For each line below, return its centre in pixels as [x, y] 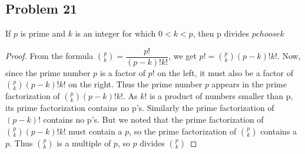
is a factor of [122, 72]
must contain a [95, 131]
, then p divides [221, 33]
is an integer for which [115, 33]
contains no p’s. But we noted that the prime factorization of [153, 119]
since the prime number [48, 72]
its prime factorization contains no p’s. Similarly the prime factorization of [140, 108]
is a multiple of [84, 142]
